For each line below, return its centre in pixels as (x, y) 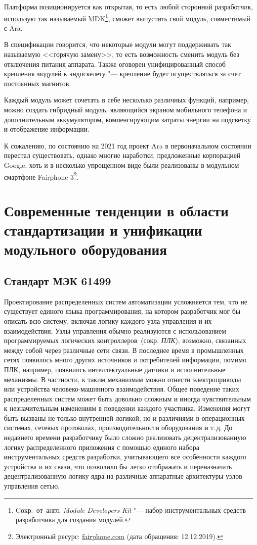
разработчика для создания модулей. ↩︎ (73, 520)
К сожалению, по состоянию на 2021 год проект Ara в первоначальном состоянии (128, 145)
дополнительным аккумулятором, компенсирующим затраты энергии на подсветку (128, 119)
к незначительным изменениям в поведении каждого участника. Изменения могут (127, 408)
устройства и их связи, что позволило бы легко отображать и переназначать (118, 466)
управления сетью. (32, 486)
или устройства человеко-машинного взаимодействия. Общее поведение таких (122, 389)
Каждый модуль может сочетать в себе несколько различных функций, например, (127, 100)
